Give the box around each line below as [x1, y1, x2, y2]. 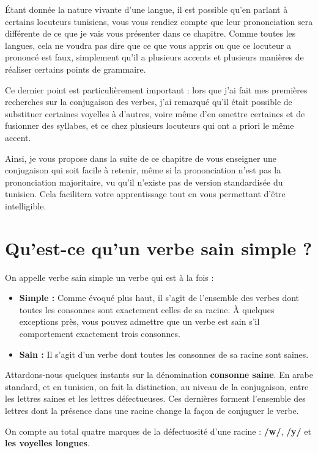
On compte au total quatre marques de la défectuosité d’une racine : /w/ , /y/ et [5, 424, 311, 437]
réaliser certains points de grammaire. [5, 62, 146, 75]
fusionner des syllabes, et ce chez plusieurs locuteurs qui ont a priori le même [5, 119, 294, 132]
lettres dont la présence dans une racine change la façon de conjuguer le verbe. [5, 404, 299, 416]
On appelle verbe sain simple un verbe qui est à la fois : [5, 270, 214, 283]
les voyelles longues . [5, 437, 90, 449]
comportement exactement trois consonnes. [19, 327, 180, 339]
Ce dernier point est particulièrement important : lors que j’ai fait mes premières [5, 83, 308, 96]
